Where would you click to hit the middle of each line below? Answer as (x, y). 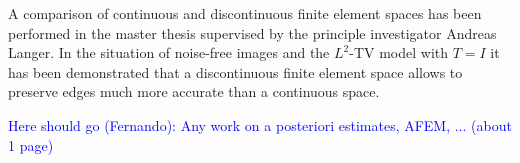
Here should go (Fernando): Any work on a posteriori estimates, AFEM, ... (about (260, 124)
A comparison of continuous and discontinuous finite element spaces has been (245, 13)
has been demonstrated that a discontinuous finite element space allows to (235, 71)
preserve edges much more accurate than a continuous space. (194, 91)
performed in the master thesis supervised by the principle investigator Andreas (252, 32)
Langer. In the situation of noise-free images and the (169, 52)
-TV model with (399, 52)
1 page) (31, 144)
